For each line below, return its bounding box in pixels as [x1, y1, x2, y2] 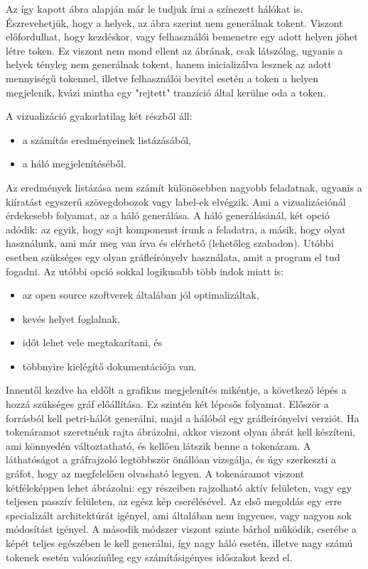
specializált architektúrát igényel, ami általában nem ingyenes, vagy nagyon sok [6, 507, 352, 522]
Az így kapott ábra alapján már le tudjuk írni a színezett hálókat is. [6, 1, 303, 16]
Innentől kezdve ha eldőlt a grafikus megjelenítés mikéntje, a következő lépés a [6, 382, 347, 397]
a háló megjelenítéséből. [22, 156, 126, 171]
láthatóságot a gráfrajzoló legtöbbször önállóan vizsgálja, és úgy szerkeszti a [6, 452, 336, 467]
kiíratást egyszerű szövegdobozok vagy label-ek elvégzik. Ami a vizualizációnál [6, 194, 346, 209]
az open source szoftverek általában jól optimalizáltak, [22, 287, 259, 302]
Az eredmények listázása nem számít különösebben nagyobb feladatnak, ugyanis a [6, 179, 362, 194]
